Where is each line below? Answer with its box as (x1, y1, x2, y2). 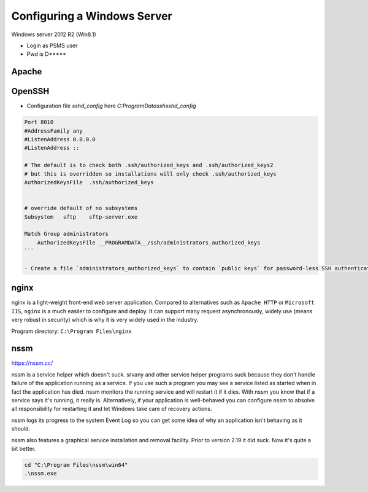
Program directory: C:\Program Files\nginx (11, 327, 132, 335)
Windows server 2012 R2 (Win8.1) (11, 31, 96, 38)
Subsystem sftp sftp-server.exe (24, 213, 138, 221)
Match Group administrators (24, 230, 109, 238)
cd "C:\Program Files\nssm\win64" (24, 461, 128, 468)
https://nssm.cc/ (11, 359, 53, 367)
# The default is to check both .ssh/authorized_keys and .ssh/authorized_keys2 (24, 162, 274, 169)
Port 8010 (24, 119, 54, 126)
